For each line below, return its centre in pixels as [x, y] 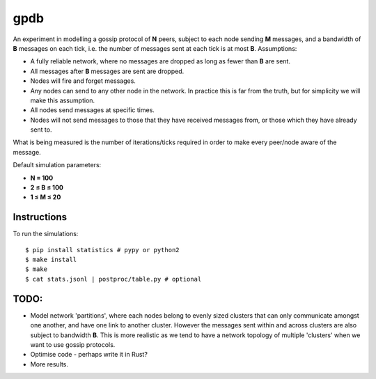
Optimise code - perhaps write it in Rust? [89, 355]
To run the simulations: [46, 234]
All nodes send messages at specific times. [92, 110]
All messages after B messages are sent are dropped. [107, 71]
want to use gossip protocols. [73, 344]
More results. [49, 364]
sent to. [41, 130]
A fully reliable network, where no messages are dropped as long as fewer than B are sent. [160, 61]
